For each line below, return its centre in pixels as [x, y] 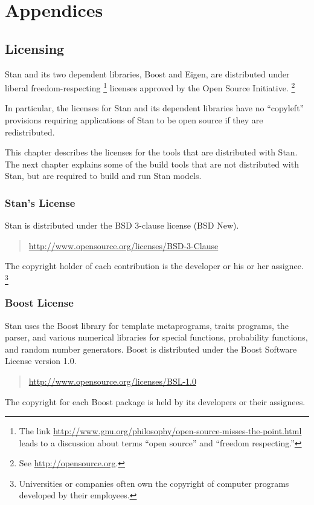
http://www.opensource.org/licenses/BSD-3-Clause [123, 245]
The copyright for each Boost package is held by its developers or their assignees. [155, 401]
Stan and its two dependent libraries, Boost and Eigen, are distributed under [147, 73]
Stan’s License [40, 202]
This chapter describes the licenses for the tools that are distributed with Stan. [151, 152]
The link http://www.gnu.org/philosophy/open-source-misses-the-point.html [160, 431]
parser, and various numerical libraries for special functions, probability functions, [156, 337]
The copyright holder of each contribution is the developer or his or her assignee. [154, 266]
